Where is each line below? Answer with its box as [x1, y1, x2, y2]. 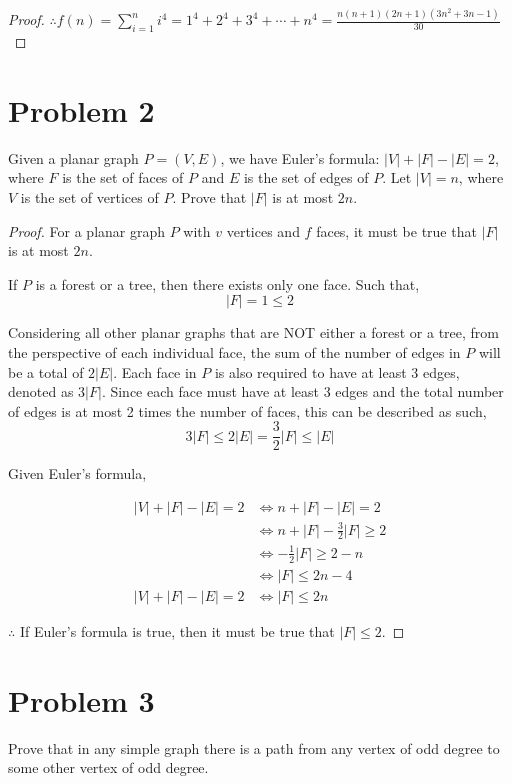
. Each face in [113, 361, 197, 382]
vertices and [226, 220, 300, 241]
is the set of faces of [62, 167, 184, 188]
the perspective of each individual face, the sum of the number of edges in [8, 341, 461, 362]
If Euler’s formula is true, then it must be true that [19, 620, 335, 641]
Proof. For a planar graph [8, 220, 166, 241]
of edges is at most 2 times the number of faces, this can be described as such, [8, 400, 487, 421]
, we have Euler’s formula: [220, 147, 380, 168]
